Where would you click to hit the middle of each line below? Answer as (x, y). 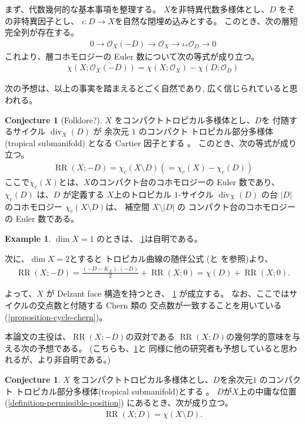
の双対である (150, 336)
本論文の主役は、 (38, 336)
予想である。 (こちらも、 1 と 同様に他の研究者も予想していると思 (163, 348)
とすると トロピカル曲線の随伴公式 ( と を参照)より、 (171, 258)
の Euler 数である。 (42, 218)
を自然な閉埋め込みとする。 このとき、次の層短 (206, 20)
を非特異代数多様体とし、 (220, 9)
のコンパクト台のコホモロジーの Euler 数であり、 (185, 182)
